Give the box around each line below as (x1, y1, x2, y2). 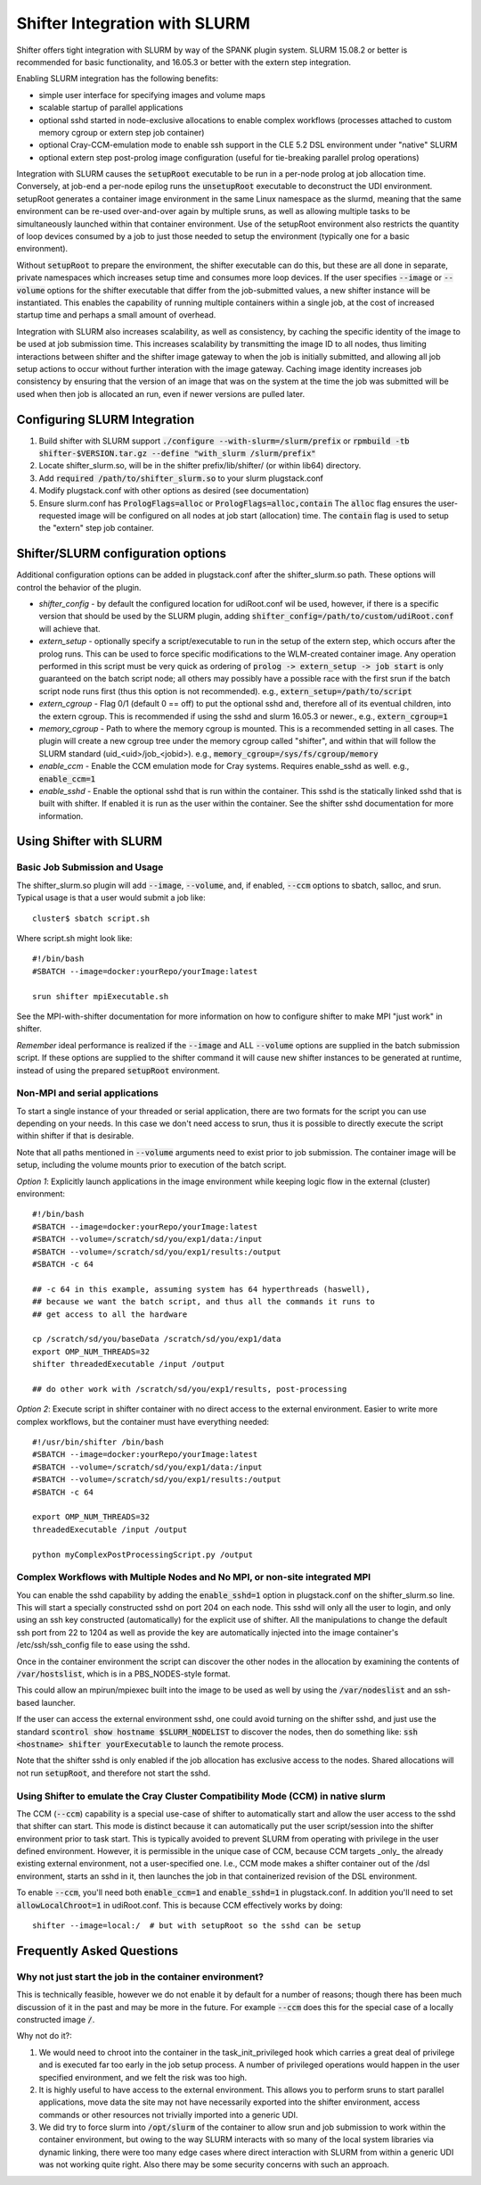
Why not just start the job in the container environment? (16, 1970, 265, 1982)
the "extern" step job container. (38, 523, 155, 534)
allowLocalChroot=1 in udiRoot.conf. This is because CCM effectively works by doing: (16, 1899, 343, 1910)
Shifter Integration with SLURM (16, 13, 250, 33)
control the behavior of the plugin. (16, 582, 142, 592)
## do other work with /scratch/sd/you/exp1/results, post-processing (32, 1384, 347, 1394)
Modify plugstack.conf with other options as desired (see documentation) (38, 485, 309, 496)
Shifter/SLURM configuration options (16, 546, 227, 561)
